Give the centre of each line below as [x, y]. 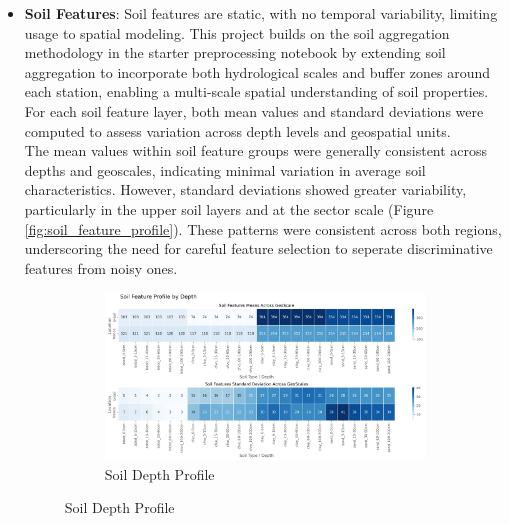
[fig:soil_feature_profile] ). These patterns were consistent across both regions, [263, 228]
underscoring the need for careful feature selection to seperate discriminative [258, 248]
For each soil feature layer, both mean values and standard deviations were [254, 110]
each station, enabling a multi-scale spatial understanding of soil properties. [256, 91]
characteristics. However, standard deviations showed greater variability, [245, 189]
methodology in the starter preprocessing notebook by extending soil [235, 52]
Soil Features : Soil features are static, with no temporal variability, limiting [261, 13]
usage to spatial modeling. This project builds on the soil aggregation [237, 32]
